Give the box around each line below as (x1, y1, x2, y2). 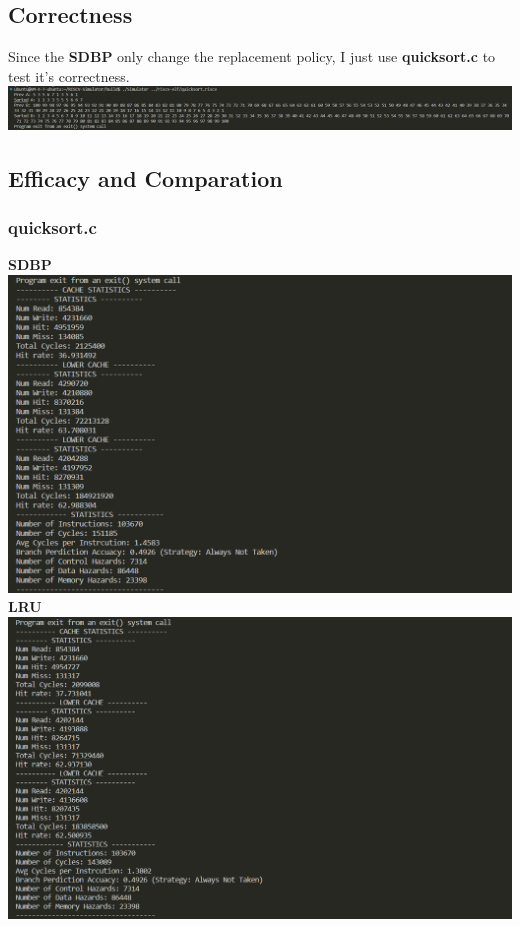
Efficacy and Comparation (8, 162, 283, 193)
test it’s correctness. (8, 65, 130, 86)
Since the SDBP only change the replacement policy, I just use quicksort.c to (8, 46, 496, 67)
